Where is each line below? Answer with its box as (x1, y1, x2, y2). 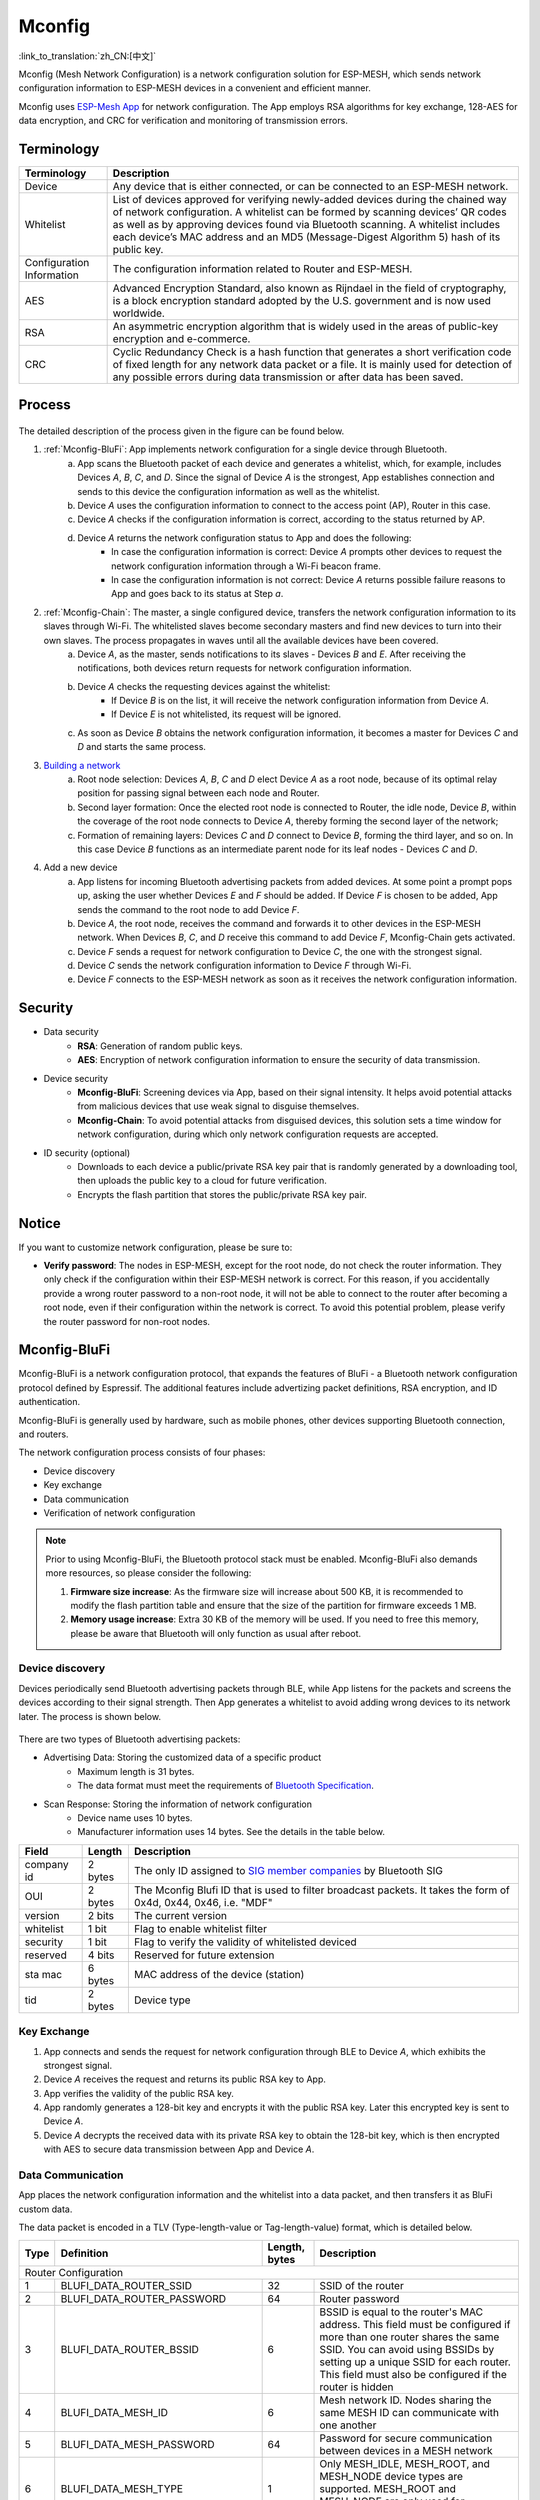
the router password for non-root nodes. (43, 1315, 210, 1327)
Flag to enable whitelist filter (133, 1921, 267, 1935)
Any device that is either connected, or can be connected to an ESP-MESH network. (112, 180, 509, 194)
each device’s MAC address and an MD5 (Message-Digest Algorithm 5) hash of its (112, 230, 501, 244)
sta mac (24, 1967, 63, 1981)
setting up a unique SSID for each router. (319, 2355, 512, 2369)
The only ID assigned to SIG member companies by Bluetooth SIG (133, 1863, 444, 1877)
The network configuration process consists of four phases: (18, 1446, 266, 1459)
